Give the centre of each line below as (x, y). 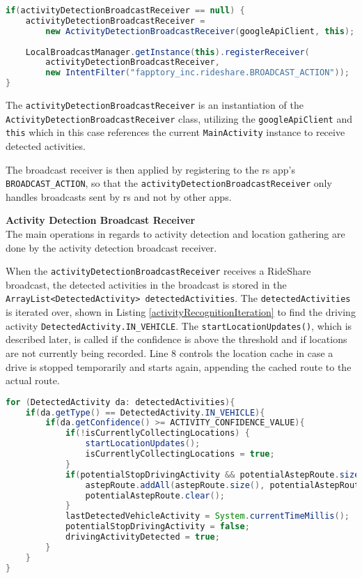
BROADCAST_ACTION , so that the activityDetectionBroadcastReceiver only (169, 183)
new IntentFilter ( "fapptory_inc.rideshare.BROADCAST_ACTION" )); (198, 73)
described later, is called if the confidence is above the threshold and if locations (176, 339)
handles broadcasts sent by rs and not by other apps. (119, 196)
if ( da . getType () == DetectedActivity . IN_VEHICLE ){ (145, 412)
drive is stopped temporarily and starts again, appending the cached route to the (179, 366)
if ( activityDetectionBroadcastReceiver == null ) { (125, 10)
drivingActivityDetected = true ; (142, 537)
